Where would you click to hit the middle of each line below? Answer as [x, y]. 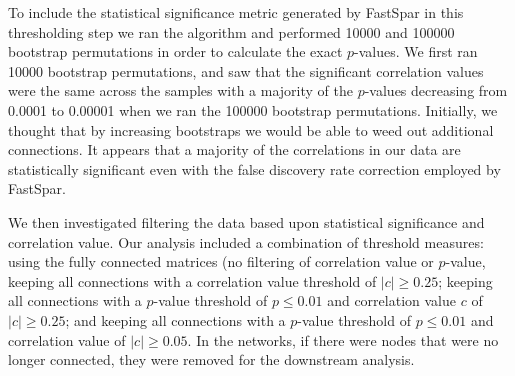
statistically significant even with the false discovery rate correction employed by [254, 168]
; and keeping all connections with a [175, 319]
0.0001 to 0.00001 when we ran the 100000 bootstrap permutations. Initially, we [253, 109]
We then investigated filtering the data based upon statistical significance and [246, 221]
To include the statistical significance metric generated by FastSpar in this [236, 12]
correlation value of [67, 339]
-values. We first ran [416, 51]
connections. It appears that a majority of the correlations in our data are [234, 149]
